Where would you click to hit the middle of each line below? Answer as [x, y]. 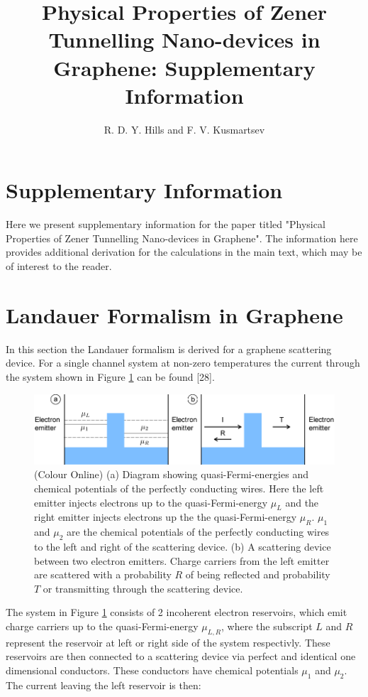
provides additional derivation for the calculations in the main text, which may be [184, 252]
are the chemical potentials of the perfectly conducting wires [198, 532]
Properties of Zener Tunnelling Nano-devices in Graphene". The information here [182, 238]
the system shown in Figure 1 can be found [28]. [110, 376]
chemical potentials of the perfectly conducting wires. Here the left [179, 488]
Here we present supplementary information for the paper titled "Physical [166, 224]
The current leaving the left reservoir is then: [104, 685]
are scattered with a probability [103, 574]
